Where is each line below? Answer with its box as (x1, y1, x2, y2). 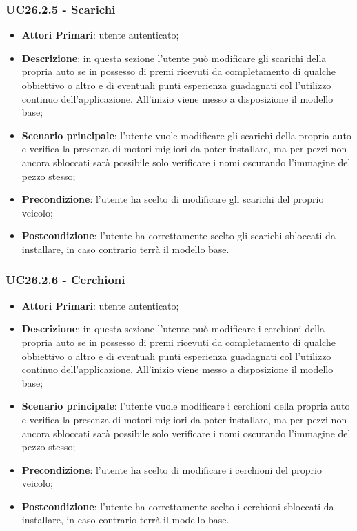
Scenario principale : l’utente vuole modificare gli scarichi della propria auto (21, 128, 351, 142)
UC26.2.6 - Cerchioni (6, 271, 125, 288)
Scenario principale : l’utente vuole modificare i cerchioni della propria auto (21, 399, 350, 413)
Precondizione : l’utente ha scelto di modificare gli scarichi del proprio (21, 192, 324, 206)
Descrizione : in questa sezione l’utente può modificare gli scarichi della (21, 50, 327, 65)
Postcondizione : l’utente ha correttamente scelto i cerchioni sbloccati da (21, 499, 334, 513)
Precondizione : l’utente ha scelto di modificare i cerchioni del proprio (21, 462, 323, 477)
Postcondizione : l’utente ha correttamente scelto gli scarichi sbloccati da (21, 228, 336, 243)
